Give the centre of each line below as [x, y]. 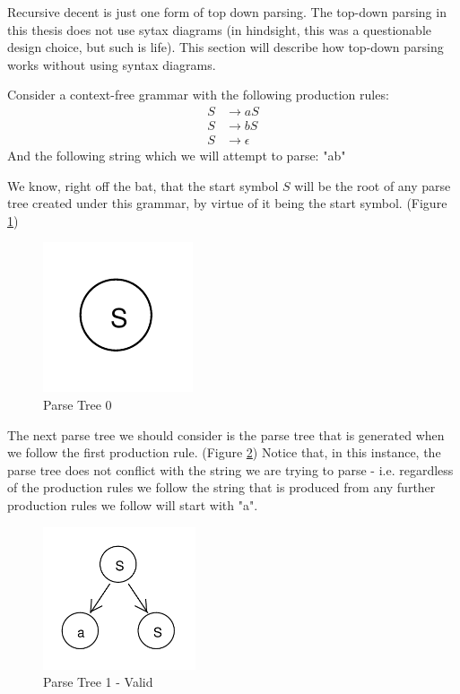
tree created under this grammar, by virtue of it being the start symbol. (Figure [227, 203]
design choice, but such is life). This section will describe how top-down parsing [226, 47]
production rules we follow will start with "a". [133, 505]
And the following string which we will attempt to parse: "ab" [177, 156]
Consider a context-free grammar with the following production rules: [198, 95]
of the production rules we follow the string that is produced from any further [221, 487]
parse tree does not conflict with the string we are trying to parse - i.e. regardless [230, 469]
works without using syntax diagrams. [112, 64]
